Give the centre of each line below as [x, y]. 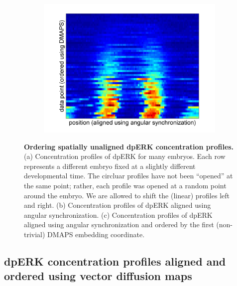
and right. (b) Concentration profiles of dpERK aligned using [118, 205]
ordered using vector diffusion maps [98, 276]
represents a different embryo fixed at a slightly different [110, 166]
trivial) [35, 234]
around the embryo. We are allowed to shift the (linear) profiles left [127, 195]
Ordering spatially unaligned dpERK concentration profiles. [129, 146]
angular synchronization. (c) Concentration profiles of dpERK [118, 214]
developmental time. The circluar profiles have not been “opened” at [128, 176]
